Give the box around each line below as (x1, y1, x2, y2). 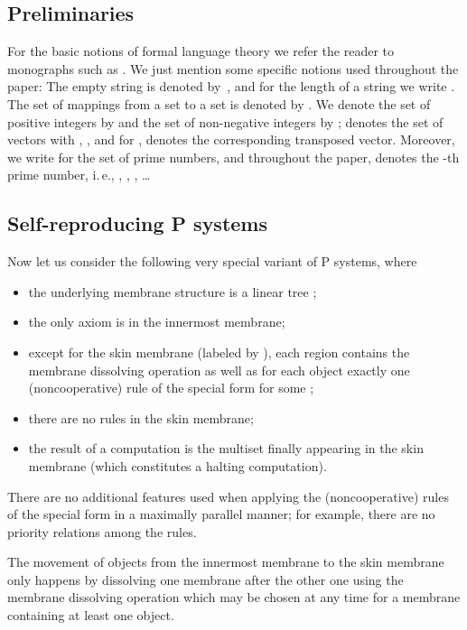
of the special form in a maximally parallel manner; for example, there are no (7, 505, 435, 523)
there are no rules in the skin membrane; (28, 408, 254, 427)
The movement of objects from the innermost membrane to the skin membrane (7, 552, 444, 571)
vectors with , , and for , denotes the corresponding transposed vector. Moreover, (7, 130, 455, 149)
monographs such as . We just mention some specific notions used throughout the (7, 59, 459, 78)
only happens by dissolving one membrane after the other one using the (7, 570, 404, 588)
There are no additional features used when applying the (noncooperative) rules (7, 486, 449, 505)
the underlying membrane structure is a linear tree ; (28, 282, 317, 301)
